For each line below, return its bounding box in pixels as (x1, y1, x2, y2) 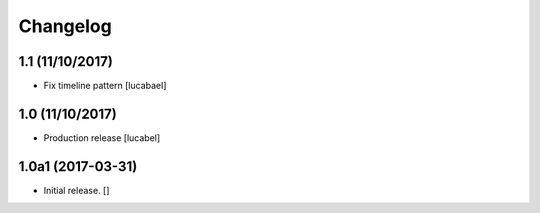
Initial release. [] (43, 184, 110, 196)
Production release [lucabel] (43, 131, 161, 144)
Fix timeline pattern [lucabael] (43, 80, 167, 92)
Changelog (18, 15, 112, 37)
